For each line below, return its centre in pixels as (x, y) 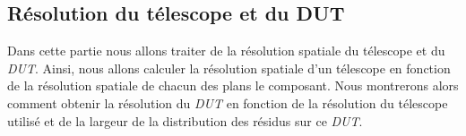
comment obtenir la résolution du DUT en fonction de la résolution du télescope (228, 102)
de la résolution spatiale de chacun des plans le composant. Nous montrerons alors (233, 85)
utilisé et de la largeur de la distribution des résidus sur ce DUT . (185, 120)
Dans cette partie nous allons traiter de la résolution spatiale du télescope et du (226, 51)
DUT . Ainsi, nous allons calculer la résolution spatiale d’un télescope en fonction (229, 68)
